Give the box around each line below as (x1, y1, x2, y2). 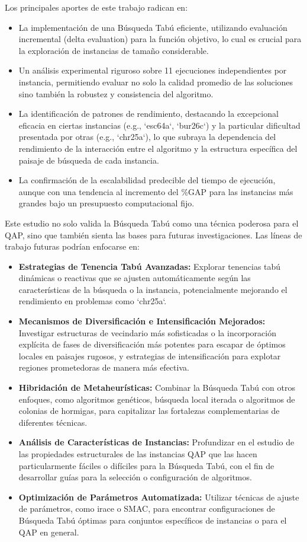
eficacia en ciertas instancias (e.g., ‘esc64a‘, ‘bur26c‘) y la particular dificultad (18, 119, 300, 131)
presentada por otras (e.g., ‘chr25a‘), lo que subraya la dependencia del (18, 130, 276, 143)
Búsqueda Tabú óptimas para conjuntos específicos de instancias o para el (18, 514, 287, 526)
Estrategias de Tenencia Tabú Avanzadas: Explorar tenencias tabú (18, 260, 281, 272)
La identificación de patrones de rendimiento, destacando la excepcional (18, 107, 279, 120)
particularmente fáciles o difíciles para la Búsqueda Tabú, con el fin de (18, 459, 274, 471)
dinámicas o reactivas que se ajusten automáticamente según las (18, 272, 251, 284)
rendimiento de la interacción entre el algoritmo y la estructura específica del (18, 142, 298, 154)
